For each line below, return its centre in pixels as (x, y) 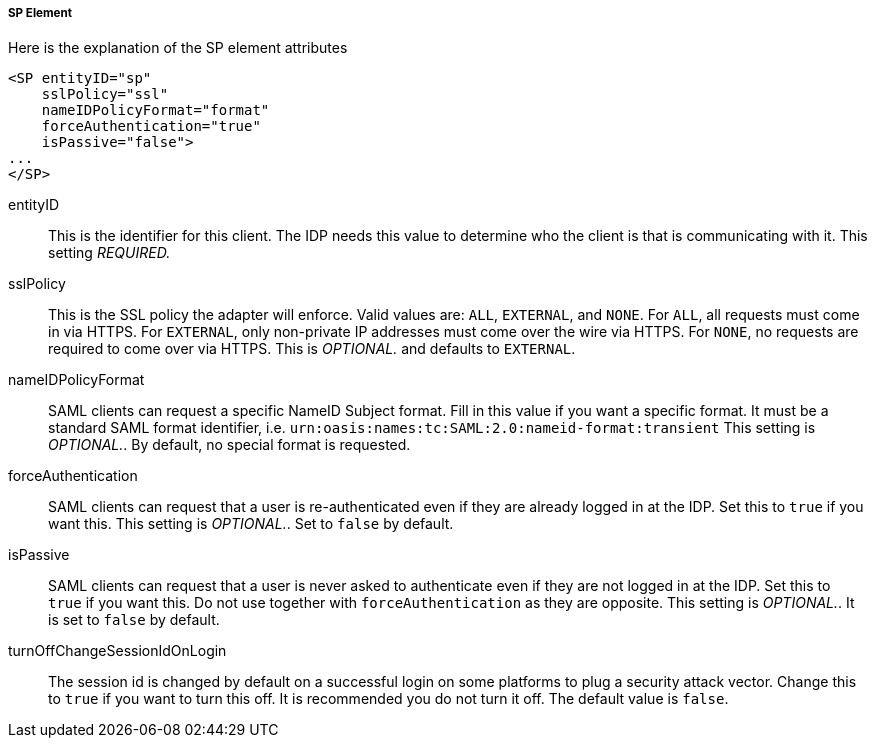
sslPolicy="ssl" (105, 94)
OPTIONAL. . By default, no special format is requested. (229, 445)
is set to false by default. (134, 620)
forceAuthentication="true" (151, 126)
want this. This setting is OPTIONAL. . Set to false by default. (251, 524)
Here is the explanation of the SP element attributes (178, 48)
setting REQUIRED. (109, 253)
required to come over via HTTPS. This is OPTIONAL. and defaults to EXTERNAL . (312, 349)
